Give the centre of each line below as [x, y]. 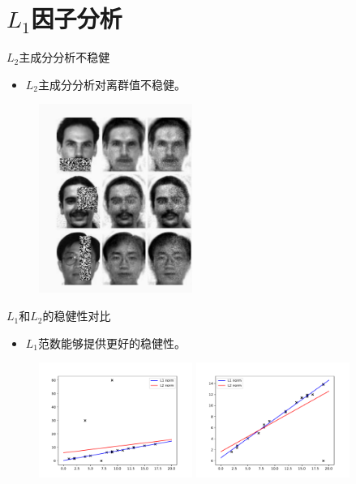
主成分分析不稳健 [64, 57]
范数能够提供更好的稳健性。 [112, 343]
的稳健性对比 [77, 316]
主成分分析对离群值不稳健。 [112, 84]
